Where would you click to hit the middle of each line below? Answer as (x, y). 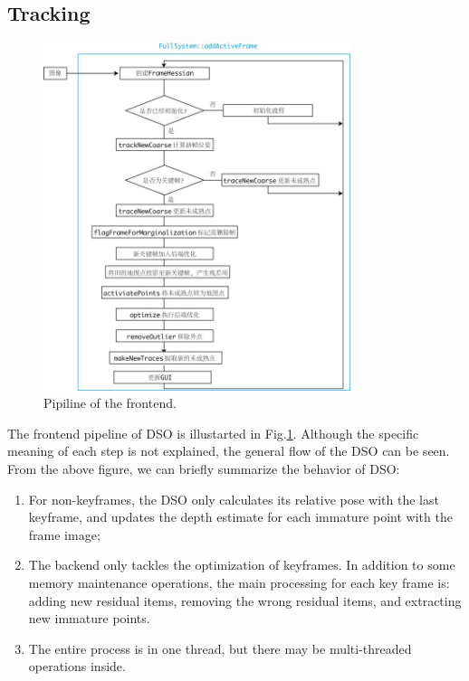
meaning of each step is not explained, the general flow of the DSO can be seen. (229, 451)
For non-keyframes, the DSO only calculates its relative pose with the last (234, 499)
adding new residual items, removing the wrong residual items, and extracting (245, 600)
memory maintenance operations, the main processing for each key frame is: (239, 582)
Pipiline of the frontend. (110, 403)
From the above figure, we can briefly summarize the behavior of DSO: (204, 468)
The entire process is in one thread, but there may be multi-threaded (220, 648)
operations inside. (77, 666)
